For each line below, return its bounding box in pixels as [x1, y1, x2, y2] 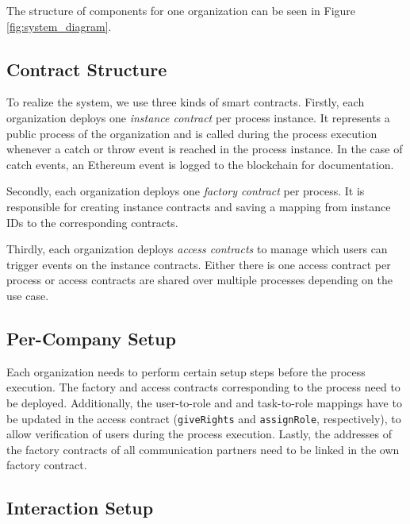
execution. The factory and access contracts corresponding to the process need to [6, 379, 400, 395]
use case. [6, 287, 49, 303]
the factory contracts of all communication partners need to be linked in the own [6, 441, 400, 457]
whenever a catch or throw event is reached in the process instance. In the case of [6, 141, 403, 157]
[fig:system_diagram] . [6, 17, 112, 34]
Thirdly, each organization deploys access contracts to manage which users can [6, 241, 388, 257]
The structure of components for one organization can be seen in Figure [6, 2, 356, 18]
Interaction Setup [6, 495, 154, 520]
